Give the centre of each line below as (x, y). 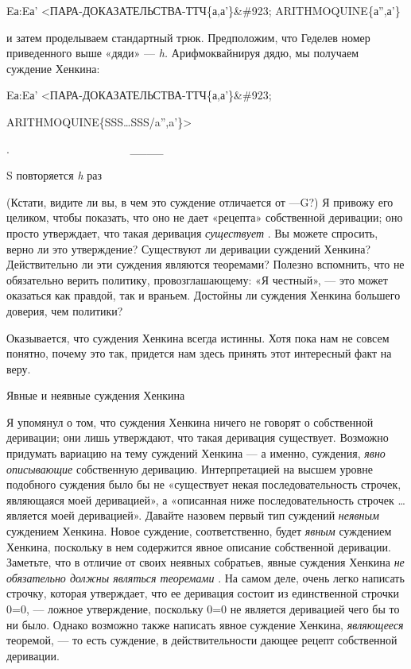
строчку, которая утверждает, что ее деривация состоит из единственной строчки (203, 593)
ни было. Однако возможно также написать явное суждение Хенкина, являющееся (205, 624)
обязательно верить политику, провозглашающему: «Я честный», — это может (197, 279)
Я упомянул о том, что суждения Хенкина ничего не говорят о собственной (190, 422)
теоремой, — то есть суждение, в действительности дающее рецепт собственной (202, 640)
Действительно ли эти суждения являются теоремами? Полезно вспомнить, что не (205, 264)
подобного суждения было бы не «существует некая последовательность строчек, (204, 484)
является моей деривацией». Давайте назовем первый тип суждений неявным (193, 515)
